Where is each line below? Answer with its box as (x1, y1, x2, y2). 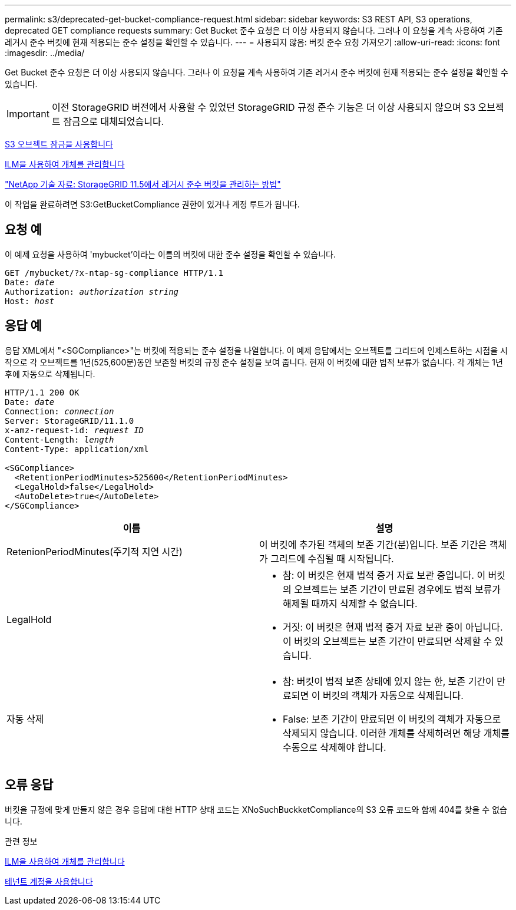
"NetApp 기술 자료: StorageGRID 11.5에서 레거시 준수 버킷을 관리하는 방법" (5, 179, 281, 189)
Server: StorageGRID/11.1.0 (5, 416, 134, 426)
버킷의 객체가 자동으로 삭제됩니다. (322, 689, 464, 701)
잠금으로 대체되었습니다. (63, 116, 164, 127)
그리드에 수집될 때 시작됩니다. (270, 552, 394, 565)
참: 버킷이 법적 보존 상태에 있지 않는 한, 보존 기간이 (283, 675, 494, 687)
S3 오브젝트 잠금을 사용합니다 (5, 139, 114, 149)
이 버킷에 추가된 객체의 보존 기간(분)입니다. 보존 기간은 (259, 538, 487, 550)
